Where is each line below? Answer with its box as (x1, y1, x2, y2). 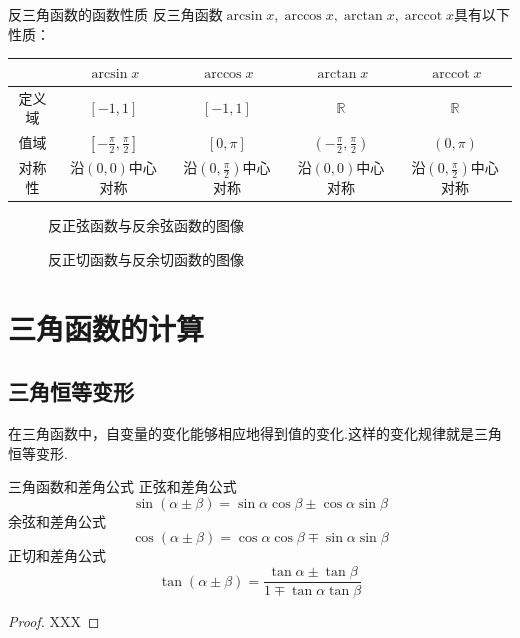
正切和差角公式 (8, 545, 106, 566)
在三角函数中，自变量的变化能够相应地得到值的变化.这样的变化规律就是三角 (8, 423, 502, 444)
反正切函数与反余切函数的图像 (48, 248, 244, 269)
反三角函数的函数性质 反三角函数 (8, 4, 223, 24)
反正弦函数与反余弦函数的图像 (48, 215, 244, 236)
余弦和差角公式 (8, 510, 106, 531)
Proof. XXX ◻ (8, 611, 100, 632)
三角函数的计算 (8, 307, 205, 348)
